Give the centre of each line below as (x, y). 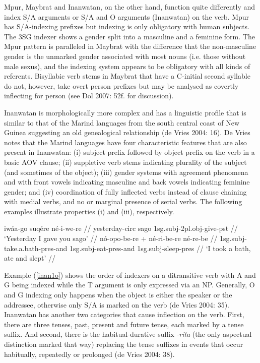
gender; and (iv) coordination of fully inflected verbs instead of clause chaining (125, 191)
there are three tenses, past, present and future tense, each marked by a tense (124, 324)
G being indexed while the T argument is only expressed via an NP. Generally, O (129, 285)
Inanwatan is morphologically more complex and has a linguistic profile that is (125, 112)
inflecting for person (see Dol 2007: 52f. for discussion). (89, 96)
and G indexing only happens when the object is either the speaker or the (118, 295)
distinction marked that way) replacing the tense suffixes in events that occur (124, 344)
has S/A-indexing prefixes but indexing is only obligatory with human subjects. (127, 26)
